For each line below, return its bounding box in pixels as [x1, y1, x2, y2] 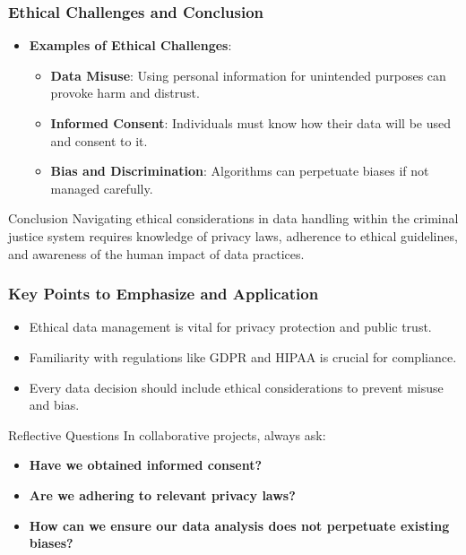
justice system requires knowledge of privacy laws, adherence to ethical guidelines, [8, 226, 458, 245]
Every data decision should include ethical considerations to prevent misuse [29, 377, 444, 396]
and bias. [29, 395, 80, 414]
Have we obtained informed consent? [29, 455, 263, 474]
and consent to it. [50, 131, 148, 150]
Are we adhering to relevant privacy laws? [29, 485, 296, 504]
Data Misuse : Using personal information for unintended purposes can [50, 65, 446, 84]
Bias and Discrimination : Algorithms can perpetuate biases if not [50, 161, 429, 180]
